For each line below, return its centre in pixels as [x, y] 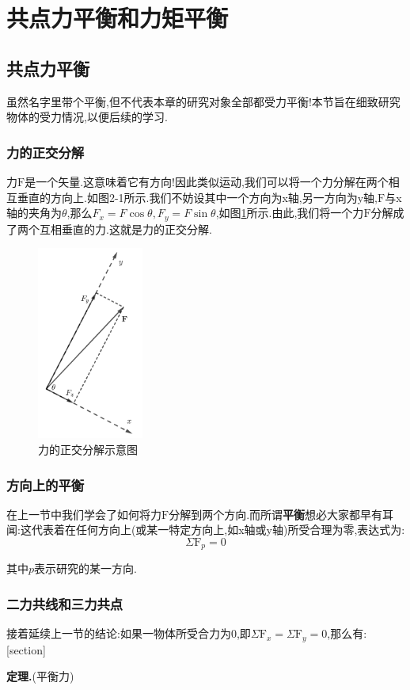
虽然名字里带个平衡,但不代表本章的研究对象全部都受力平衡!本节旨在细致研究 [203, 101]
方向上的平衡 [46, 484]
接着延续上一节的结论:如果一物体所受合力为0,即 [129, 633]
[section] [26, 649]
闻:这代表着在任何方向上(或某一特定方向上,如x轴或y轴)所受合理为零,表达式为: [206, 530]
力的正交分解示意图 [88, 449]
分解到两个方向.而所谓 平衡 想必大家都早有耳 [281, 514]
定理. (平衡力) [40, 676]
